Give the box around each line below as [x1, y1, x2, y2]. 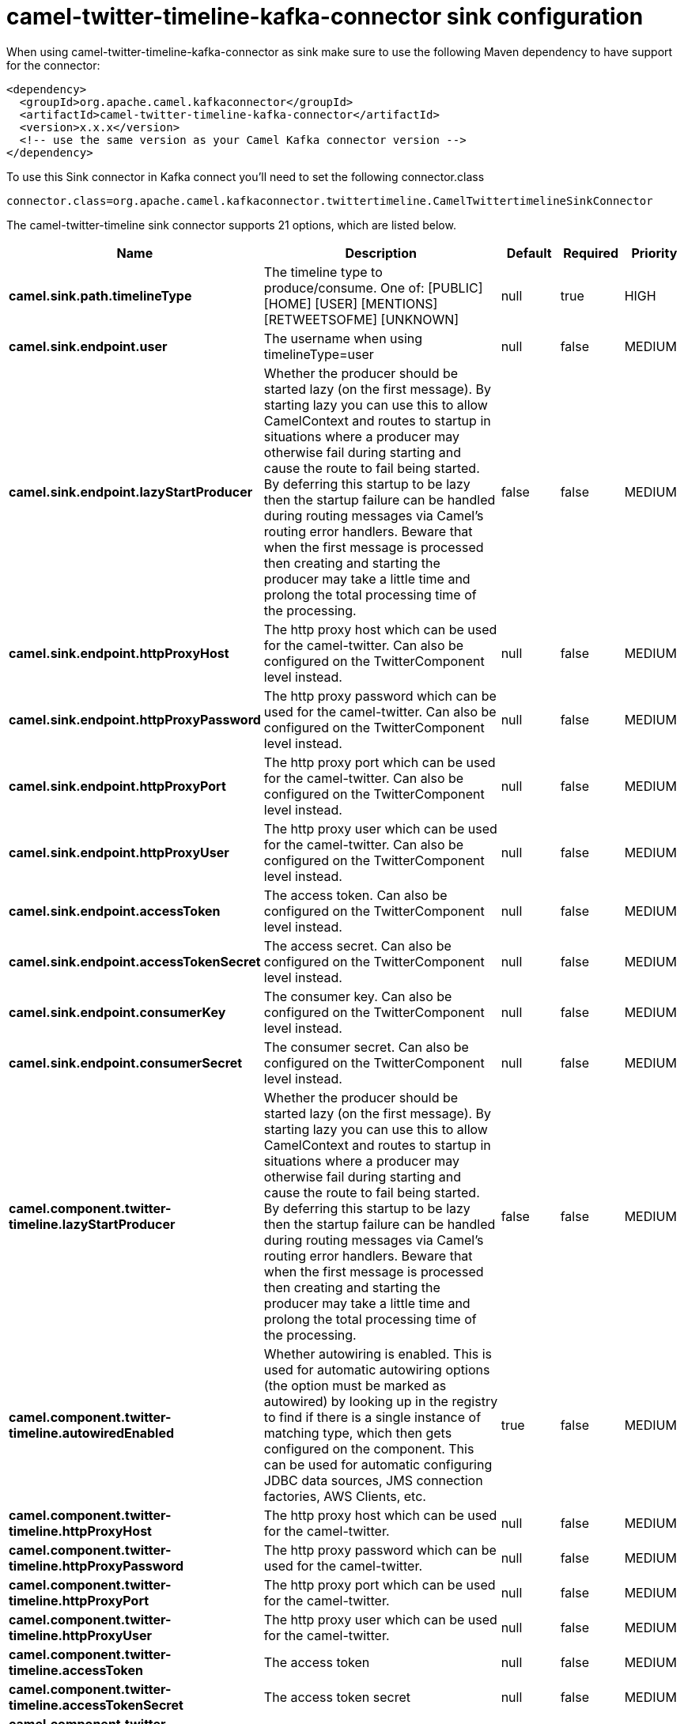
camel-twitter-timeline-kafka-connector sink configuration [6, 3, 644, 30]
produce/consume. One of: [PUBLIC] [263, 279, 483, 296]
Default [506, 244, 552, 261]
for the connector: [6, 58, 100, 72]
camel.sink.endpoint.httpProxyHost [9, 645, 229, 661]
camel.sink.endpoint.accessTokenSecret [9, 953, 261, 970]
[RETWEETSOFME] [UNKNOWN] [263, 311, 459, 327]
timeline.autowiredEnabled [9, 1424, 175, 1441]
